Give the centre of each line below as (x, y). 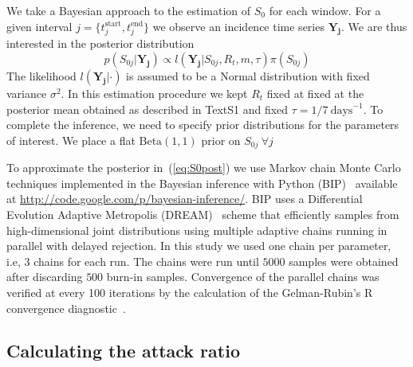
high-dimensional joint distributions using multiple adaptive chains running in (197, 230)
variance (27, 93)
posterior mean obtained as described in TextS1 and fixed (147, 109)
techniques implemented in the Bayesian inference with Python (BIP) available (202, 183)
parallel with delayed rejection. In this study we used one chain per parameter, (199, 246)
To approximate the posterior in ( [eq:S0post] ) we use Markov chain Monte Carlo (204, 168)
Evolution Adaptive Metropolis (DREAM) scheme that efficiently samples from (203, 214)
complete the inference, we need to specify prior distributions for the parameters (203, 125)
